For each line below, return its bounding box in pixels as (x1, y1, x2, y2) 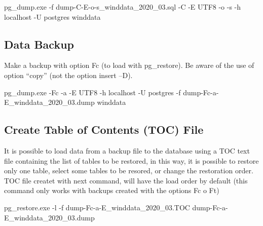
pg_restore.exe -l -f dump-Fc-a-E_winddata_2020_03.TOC (4, 202, 190, 212)
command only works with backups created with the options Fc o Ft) (4, 185, 219, 196)
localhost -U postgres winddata (4, 11, 101, 22)
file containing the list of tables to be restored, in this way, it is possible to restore (4, 155, 259, 166)
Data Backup (4, 36, 74, 52)
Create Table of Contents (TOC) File (4, 122, 204, 137)
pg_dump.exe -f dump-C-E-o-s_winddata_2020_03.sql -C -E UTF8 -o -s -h (4, 2, 241, 12)
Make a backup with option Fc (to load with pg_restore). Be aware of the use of (4, 60, 254, 70)
